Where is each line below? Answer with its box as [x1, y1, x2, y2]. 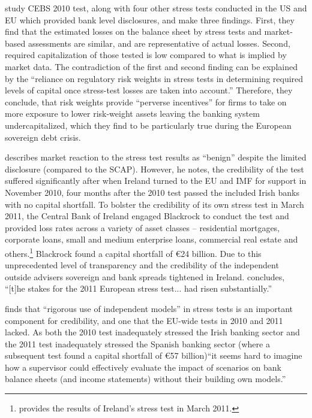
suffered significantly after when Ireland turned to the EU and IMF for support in [5, 174, 307, 187]
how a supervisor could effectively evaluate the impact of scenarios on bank [5, 361, 281, 373]
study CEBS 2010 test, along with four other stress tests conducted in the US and [5, 2, 307, 14]
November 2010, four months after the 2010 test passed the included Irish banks [5, 186, 299, 198]
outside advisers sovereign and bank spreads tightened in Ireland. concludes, [5, 270, 285, 283]
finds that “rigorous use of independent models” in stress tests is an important [5, 302, 293, 314]
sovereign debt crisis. [5, 131, 81, 143]
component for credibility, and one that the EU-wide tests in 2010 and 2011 [5, 314, 283, 326]
